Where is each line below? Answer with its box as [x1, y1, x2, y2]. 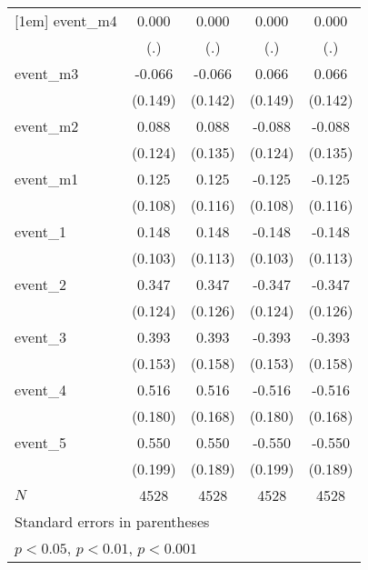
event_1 [15, 221, 66, 242]
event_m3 [15, 63, 79, 84]
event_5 [15, 432, 66, 453]
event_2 [15, 274, 66, 295]
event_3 [15, 326, 66, 347]
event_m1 [15, 168, 79, 189]
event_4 [15, 379, 66, 400]
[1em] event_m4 [15, 10, 117, 31]
